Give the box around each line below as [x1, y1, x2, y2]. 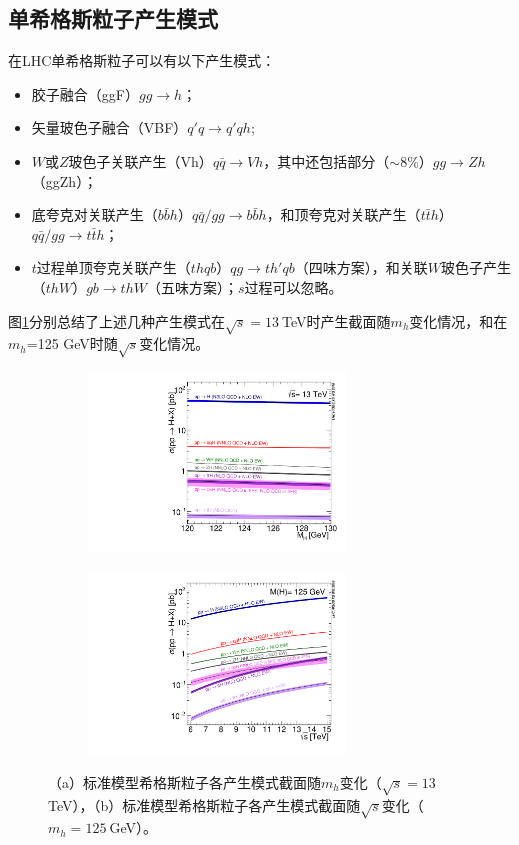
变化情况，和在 [409, 310, 508, 331]
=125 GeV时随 [26, 333, 118, 354]
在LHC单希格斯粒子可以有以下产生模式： [8, 50, 276, 71]
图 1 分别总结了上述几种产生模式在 [8, 310, 225, 331]
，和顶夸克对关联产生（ [266, 204, 421, 225]
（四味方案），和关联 [294, 257, 428, 278]
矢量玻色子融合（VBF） [31, 117, 188, 138]
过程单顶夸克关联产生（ [36, 257, 191, 278]
